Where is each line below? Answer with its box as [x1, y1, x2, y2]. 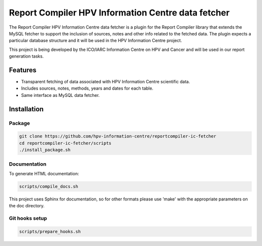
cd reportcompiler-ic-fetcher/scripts [19, 140, 112, 146]
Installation [9, 105, 44, 113]
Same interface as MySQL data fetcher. [21, 92, 100, 98]
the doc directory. [9, 203, 45, 209]
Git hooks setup [9, 215, 47, 221]
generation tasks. [9, 53, 44, 59]
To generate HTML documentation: [9, 170, 80, 176]
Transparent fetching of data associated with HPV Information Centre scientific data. [21, 79, 190, 85]
